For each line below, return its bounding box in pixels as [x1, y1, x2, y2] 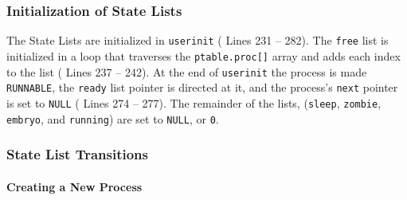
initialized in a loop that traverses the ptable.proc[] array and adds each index [6, 47, 401, 64]
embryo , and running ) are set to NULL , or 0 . [6, 110, 219, 127]
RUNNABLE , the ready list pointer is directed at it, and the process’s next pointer [6, 79, 398, 96]
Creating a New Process [6, 178, 143, 194]
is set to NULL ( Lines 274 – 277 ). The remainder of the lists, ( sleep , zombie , [6, 94, 382, 111]
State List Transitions [6, 144, 148, 164]
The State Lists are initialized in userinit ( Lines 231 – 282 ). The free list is [6, 32, 389, 49]
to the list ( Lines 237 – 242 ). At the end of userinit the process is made [6, 63, 367, 80]
